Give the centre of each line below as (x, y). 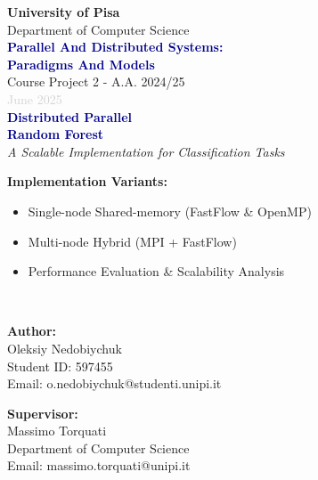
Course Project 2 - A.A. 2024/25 (96, 81)
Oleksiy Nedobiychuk (65, 348)
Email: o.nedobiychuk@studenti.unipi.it (114, 383)
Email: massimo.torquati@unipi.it (99, 465)
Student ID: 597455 (60, 366)
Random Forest (56, 134)
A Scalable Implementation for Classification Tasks (146, 151)
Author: (32, 331)
